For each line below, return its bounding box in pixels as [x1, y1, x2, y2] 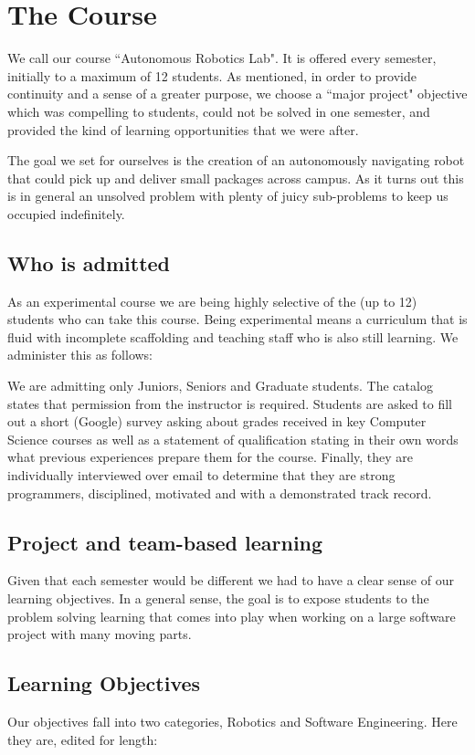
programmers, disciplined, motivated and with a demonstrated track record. [7, 483, 432, 502]
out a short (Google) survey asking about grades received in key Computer [7, 412, 427, 431]
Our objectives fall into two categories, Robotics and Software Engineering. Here [7, 711, 458, 730]
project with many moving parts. [7, 624, 192, 644]
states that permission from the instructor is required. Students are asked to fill [7, 393, 453, 413]
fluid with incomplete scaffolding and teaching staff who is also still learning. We [7, 327, 459, 346]
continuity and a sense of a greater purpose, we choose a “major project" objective [7, 84, 468, 103]
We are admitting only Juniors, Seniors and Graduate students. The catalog [7, 376, 433, 395]
